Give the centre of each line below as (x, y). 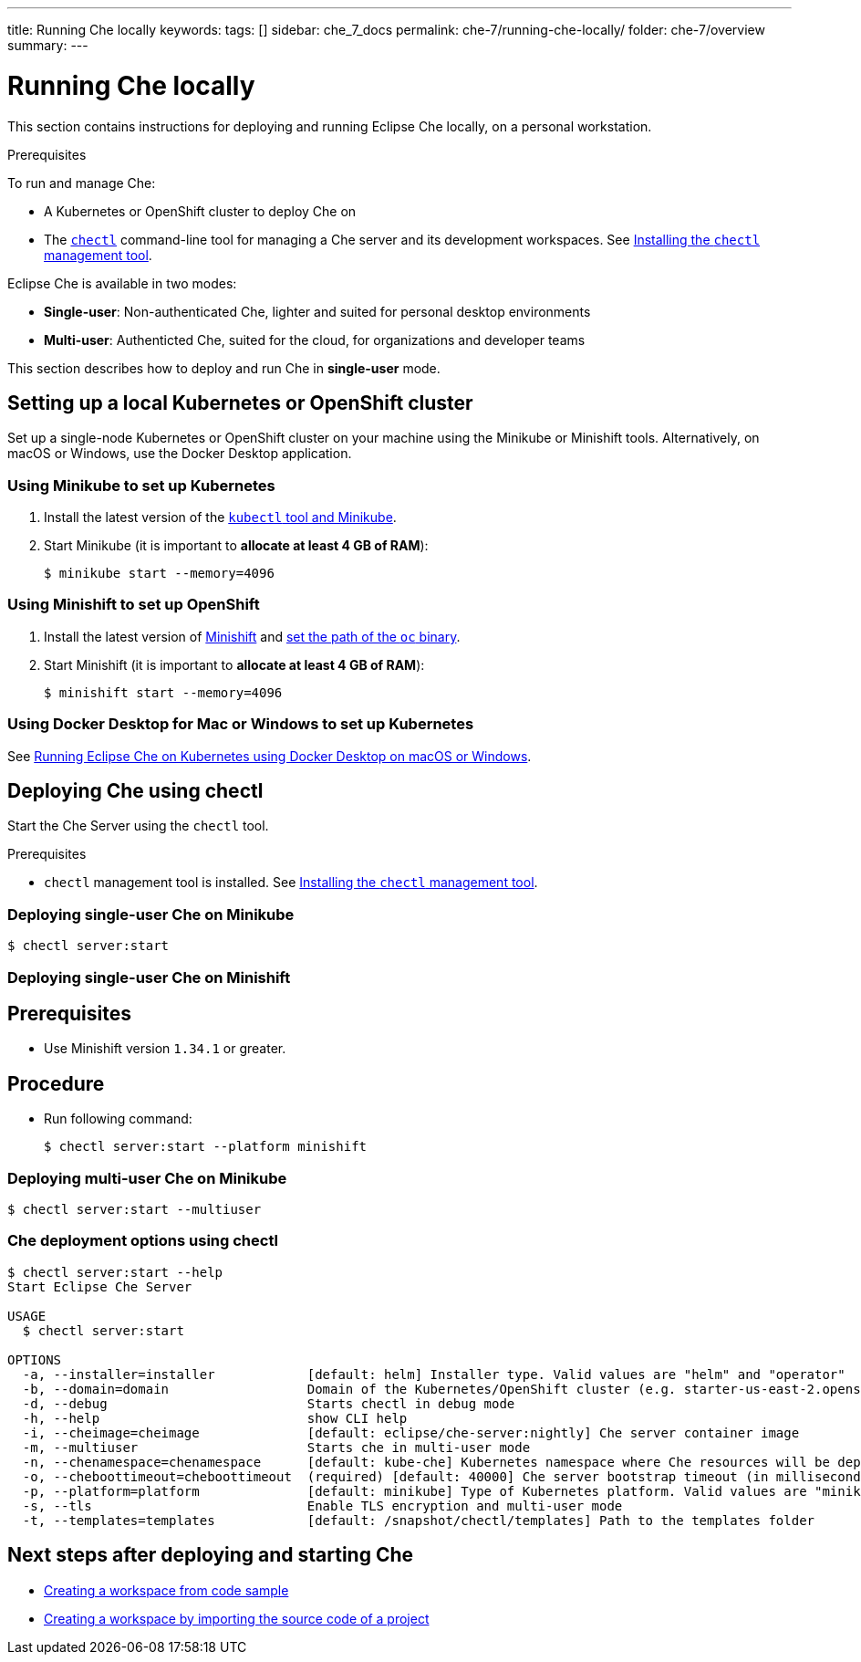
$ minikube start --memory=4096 (159, 574)
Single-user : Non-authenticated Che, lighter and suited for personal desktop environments (317, 311)
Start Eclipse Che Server (100, 1286)
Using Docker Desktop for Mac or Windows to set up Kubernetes (241, 724)
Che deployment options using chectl (143, 1241)
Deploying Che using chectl (135, 791)
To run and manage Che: (82, 183)
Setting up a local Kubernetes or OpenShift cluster (240, 402)
